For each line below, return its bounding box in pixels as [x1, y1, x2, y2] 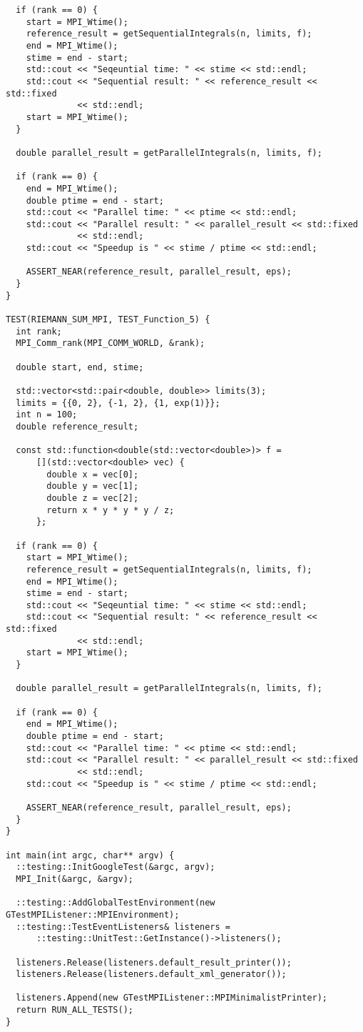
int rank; [16, 326, 62, 337]
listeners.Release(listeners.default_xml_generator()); [16, 969, 287, 980]
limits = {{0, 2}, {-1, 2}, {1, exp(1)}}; [16, 397, 220, 408]
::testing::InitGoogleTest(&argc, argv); [16, 862, 215, 873]
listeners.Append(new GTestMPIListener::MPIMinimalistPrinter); [16, 993, 328, 1003]
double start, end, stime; [16, 362, 144, 372]
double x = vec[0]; [46, 469, 139, 480]
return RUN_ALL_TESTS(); [16, 1005, 133, 1016]
